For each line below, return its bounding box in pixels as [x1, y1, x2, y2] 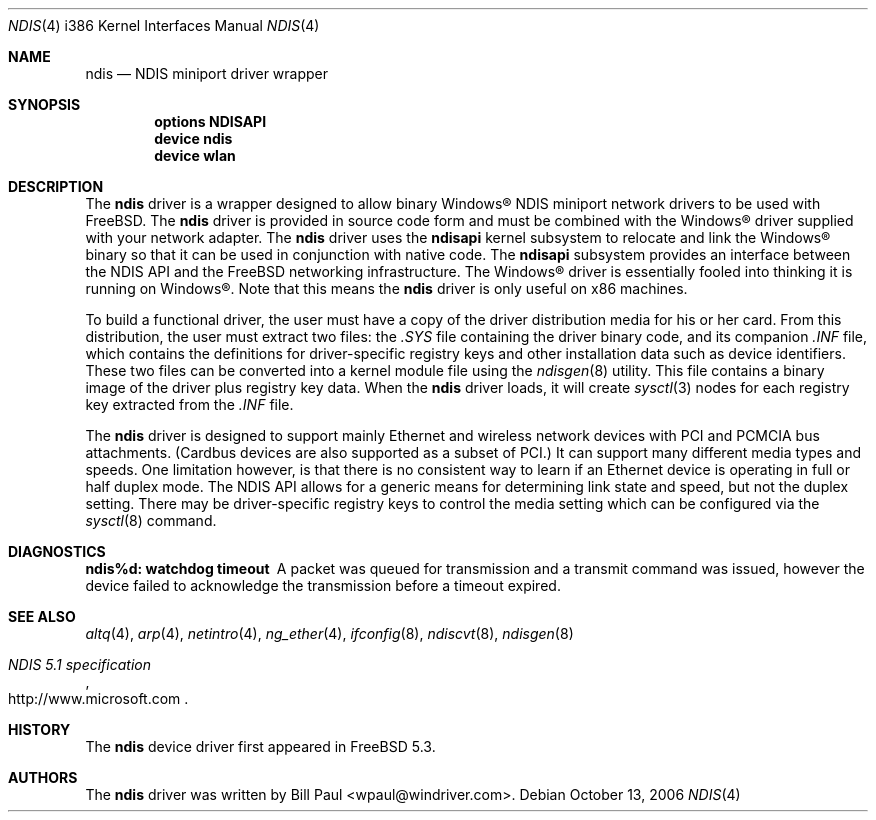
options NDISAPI [154, 113, 267, 130]
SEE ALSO [8, 608, 76, 625]
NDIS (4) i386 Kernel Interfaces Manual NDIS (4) [8, 17, 320, 34]
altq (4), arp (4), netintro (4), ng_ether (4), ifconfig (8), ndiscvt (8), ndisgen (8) [85, 625, 574, 642]
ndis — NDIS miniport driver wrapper [85, 65, 329, 82]
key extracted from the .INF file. [85, 396, 294, 413]
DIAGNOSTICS [8, 543, 106, 560]
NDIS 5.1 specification [8, 656, 151, 673]
